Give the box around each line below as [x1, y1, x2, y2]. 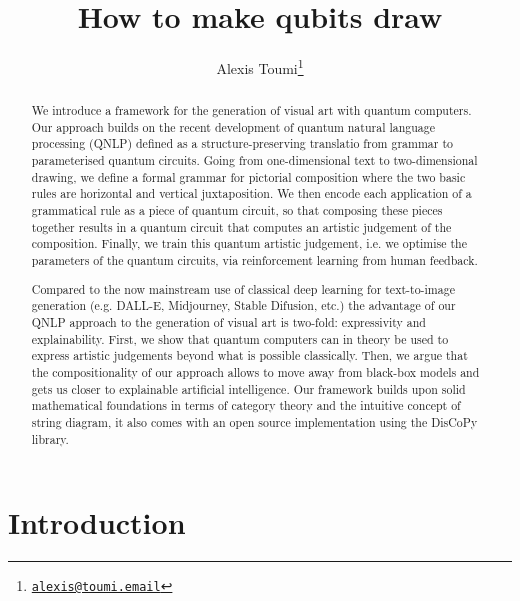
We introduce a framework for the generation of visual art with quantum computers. [31, 102, 472, 119]
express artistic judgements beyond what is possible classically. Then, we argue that [31, 347, 468, 364]
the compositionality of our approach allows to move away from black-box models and [31, 363, 480, 380]
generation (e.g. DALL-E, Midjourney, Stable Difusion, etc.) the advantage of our [31, 297, 456, 314]
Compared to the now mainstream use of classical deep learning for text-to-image [31, 280, 455, 297]
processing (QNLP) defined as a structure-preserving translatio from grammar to [31, 135, 453, 152]
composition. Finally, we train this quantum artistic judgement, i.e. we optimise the [31, 235, 467, 252]
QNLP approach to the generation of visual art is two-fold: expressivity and [31, 313, 426, 330]
